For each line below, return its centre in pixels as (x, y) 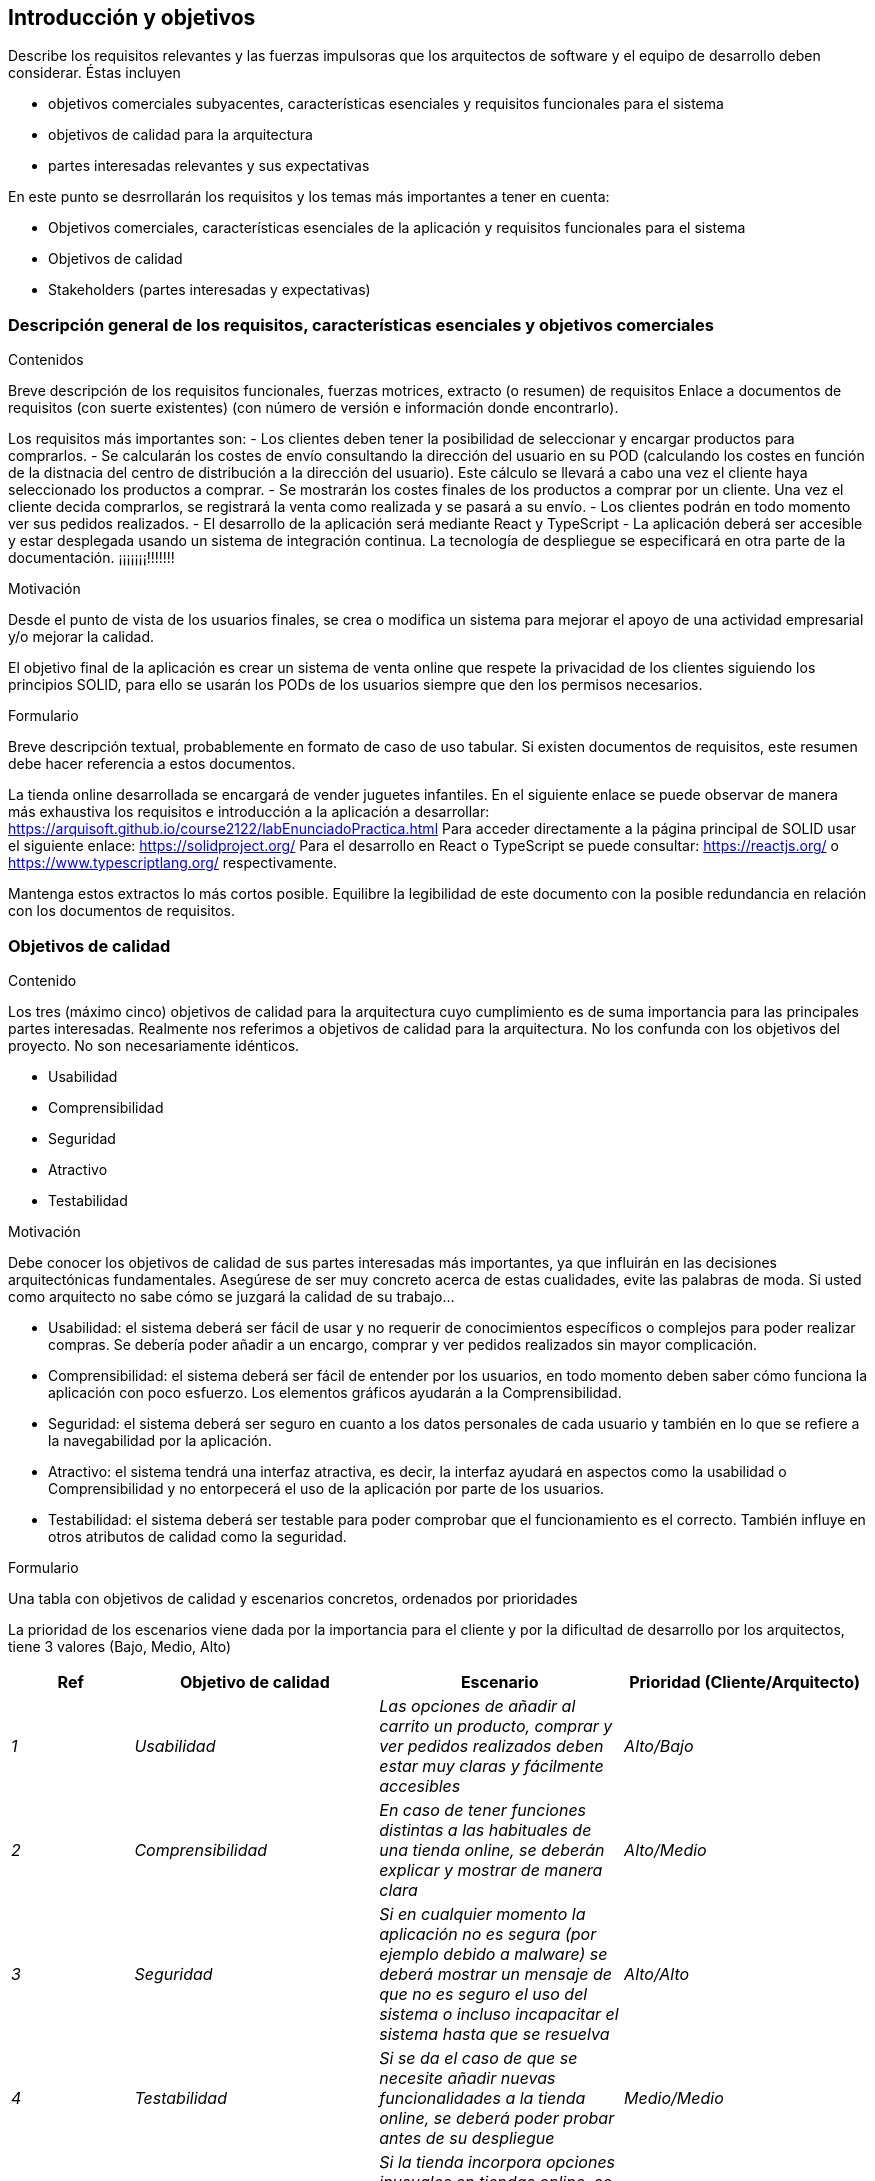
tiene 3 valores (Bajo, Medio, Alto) (120, 1646)
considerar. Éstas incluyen (94, 73)
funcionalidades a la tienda (482, 2097)
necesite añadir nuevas (467, 2077)
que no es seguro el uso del (483, 1993)
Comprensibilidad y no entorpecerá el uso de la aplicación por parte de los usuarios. (326, 1488)
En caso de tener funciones (483, 1809)
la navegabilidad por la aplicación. (160, 1440)
